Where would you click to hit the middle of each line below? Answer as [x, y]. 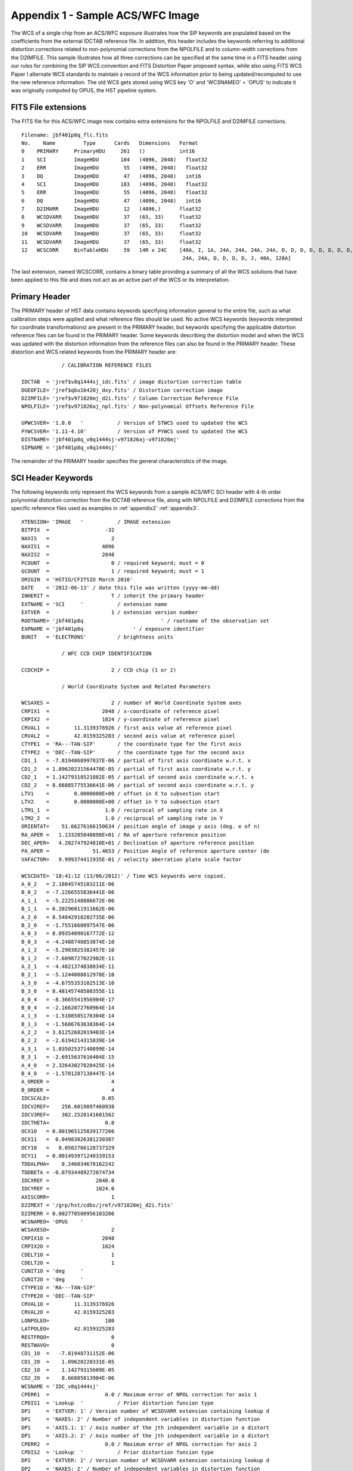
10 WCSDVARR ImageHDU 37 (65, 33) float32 [111, 234]
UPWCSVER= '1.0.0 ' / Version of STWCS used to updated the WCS [135, 423]
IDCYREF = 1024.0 [68, 1189]
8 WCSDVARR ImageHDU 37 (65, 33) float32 [111, 217]
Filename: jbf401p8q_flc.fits [65, 135]
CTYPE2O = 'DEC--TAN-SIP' [59, 1296]
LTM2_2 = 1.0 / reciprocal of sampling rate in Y [122, 818]
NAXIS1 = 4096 [68, 547]
